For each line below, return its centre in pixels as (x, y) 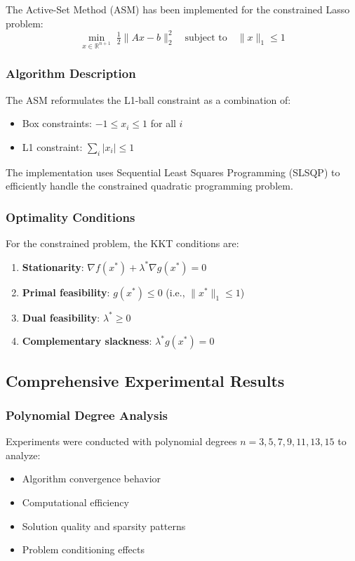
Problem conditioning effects (83, 549)
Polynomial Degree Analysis (87, 415)
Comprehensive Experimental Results (145, 380)
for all (163, 123)
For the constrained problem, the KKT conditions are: (122, 243)
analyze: (23, 455)
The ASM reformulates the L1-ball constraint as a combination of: (148, 99)
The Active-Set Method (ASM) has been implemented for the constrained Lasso (178, 9)
